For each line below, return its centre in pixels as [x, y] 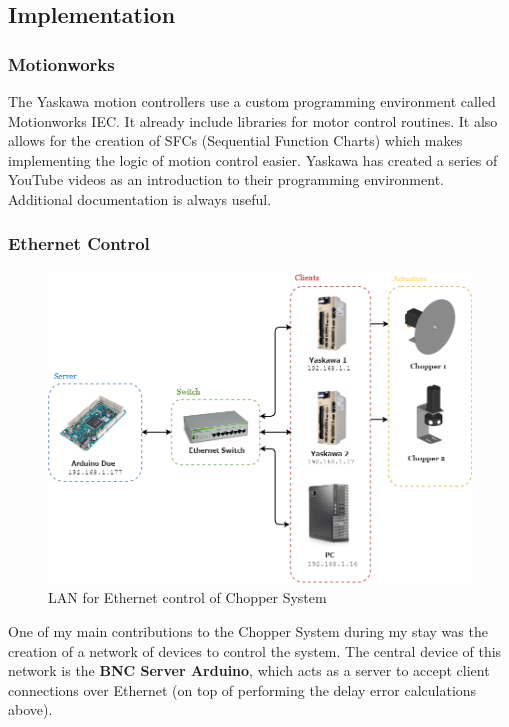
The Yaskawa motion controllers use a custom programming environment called [252, 101]
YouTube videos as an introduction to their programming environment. [226, 179]
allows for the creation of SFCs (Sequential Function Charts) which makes [235, 140]
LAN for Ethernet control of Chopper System [187, 597]
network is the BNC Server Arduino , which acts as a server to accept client [249, 670]
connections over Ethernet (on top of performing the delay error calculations [242, 689]
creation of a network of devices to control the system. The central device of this [255, 650]
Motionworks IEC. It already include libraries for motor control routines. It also [253, 120]
